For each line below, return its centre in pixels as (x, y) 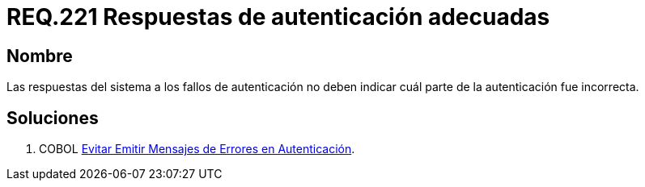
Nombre (40, 56)
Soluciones (53, 118)
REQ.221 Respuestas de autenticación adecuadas (278, 17)
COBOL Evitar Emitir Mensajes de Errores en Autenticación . (197, 149)
